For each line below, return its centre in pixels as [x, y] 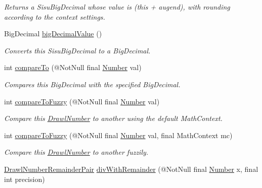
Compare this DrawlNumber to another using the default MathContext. [113, 118]
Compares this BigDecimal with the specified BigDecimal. [92, 84]
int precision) [25, 179]
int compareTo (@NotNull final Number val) [73, 67]
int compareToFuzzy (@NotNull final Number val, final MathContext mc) [118, 135]
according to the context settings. [55, 16]
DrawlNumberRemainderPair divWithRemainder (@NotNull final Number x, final [131, 169]
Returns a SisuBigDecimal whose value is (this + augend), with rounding [117, 7]
